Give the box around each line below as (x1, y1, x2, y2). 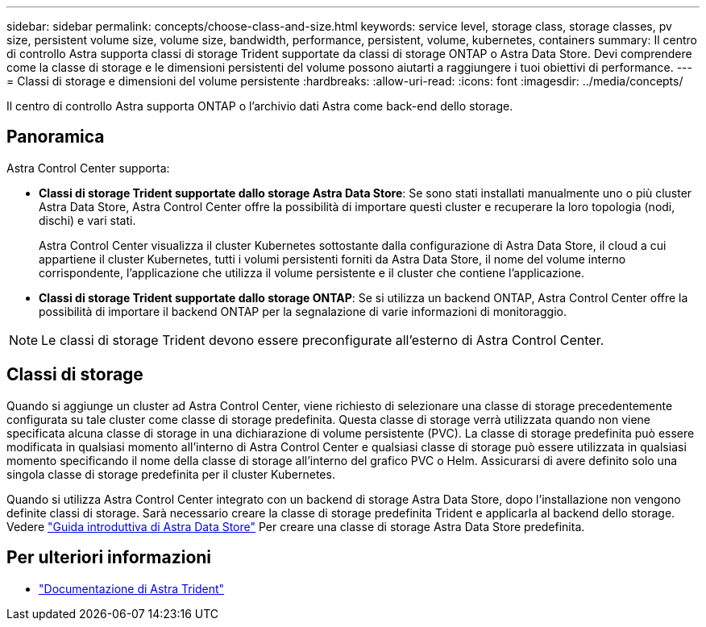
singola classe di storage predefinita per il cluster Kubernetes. (6, 467, 335, 481)
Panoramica (6, 127, 105, 147)
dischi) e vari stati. (39, 213, 136, 227)
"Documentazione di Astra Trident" (39, 581, 225, 596)
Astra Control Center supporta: (6, 160, 170, 175)
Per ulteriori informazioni (6, 547, 212, 568)
